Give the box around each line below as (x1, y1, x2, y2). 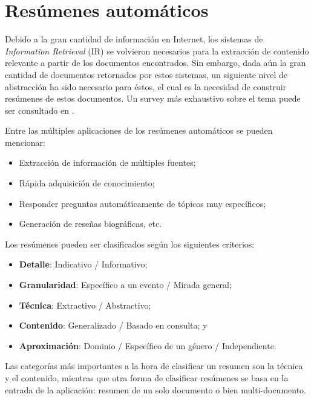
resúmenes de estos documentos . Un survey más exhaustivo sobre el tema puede (5, 92, 301, 105)
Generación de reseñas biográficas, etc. (19, 217, 162, 230)
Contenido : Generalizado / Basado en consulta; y (19, 319, 208, 332)
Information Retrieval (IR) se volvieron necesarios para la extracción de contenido (5, 44, 309, 57)
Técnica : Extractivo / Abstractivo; (19, 298, 151, 311)
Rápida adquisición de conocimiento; (19, 177, 155, 189)
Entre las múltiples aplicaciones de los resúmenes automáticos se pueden (5, 124, 273, 137)
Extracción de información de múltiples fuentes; (19, 156, 196, 169)
